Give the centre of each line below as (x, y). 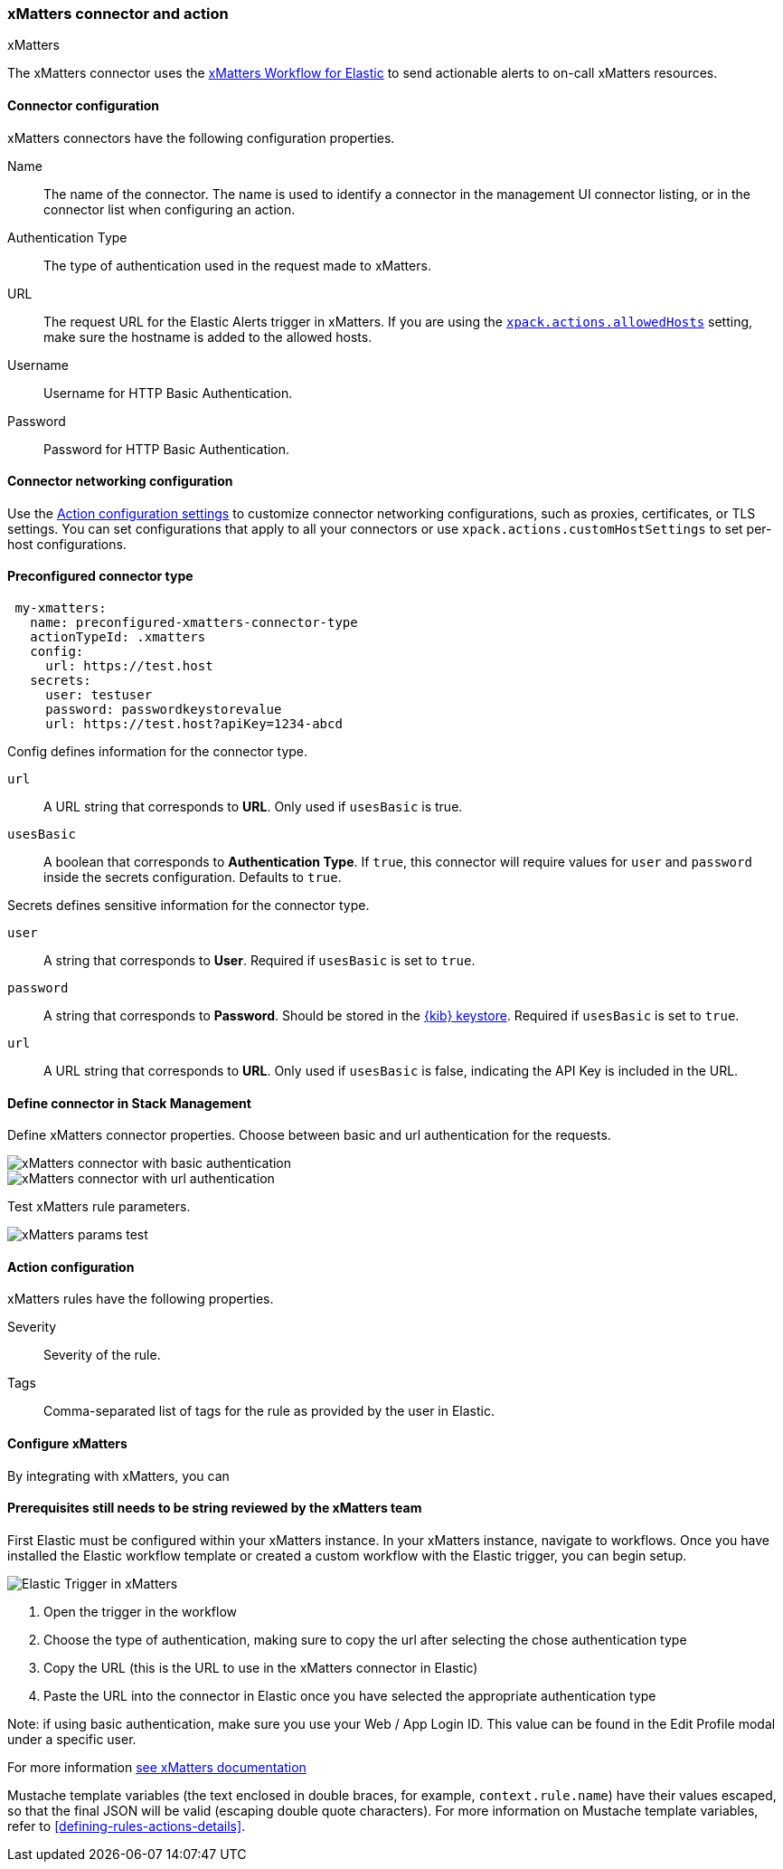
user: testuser (99, 695)
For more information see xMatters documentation (157, 1767)
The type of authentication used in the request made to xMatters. (237, 265)
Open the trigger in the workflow (141, 1611)
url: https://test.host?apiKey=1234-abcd (194, 724)
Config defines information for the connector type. (158, 752)
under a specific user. (72, 1739)
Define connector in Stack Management (129, 1103)
